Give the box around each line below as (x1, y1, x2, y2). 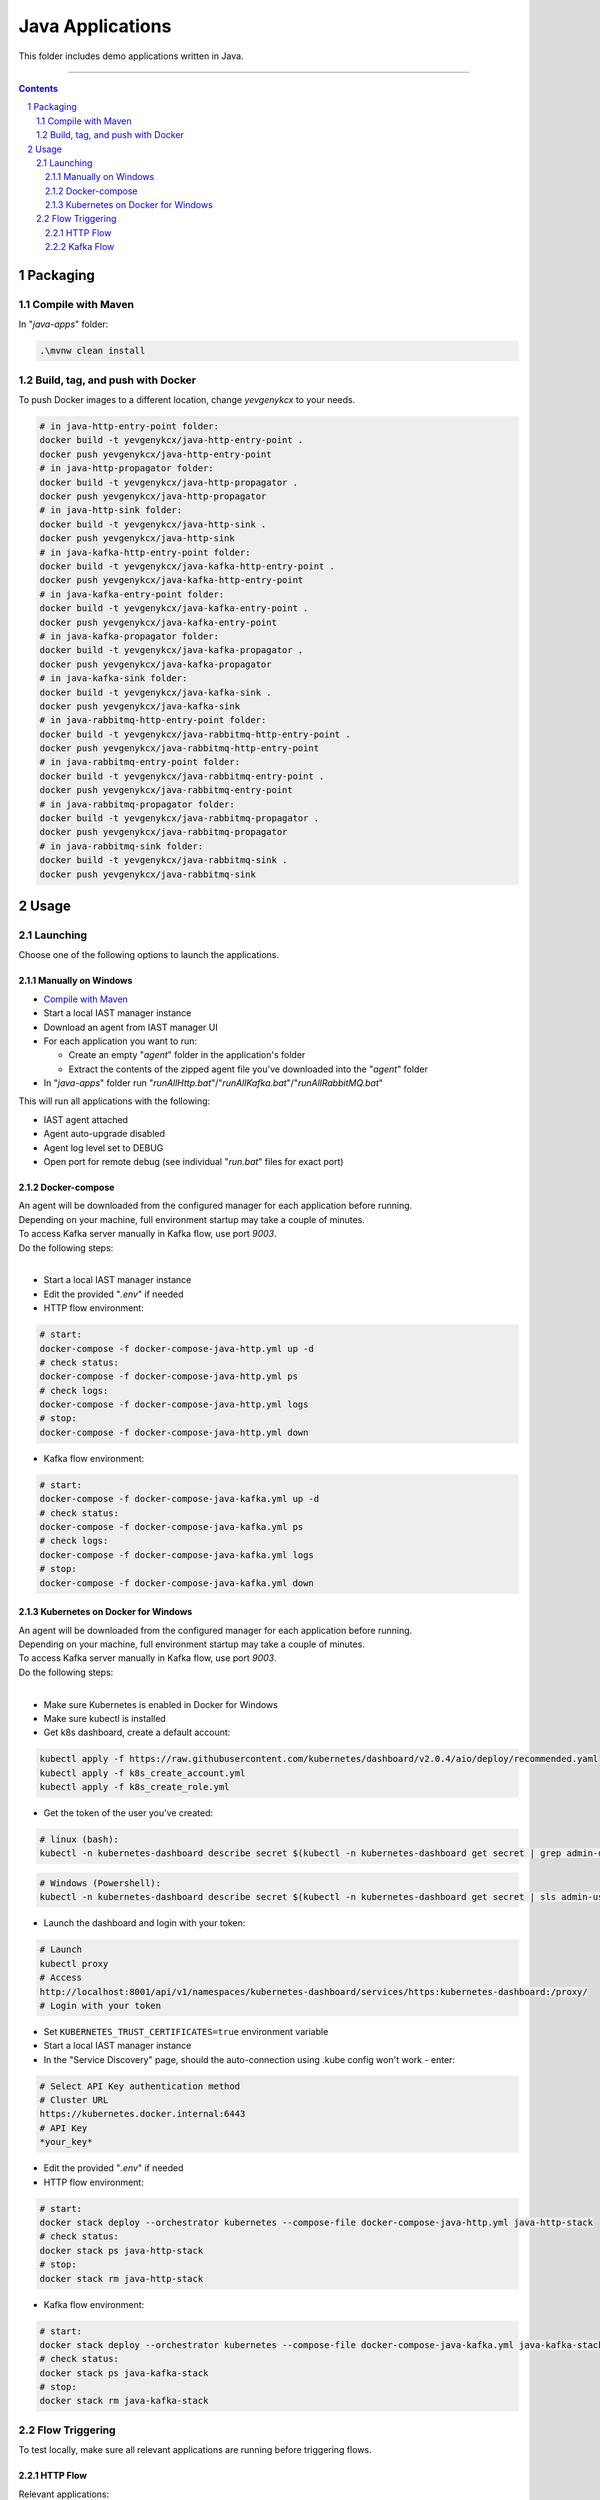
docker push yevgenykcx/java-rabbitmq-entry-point (39, 785, 294, 796)
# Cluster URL (39, 2095, 109, 2106)
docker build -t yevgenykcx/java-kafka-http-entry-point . (39, 561, 335, 572)
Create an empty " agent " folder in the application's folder (68, 1049, 306, 1061)
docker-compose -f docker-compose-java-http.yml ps (39, 1371, 299, 1382)
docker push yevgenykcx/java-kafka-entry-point (39, 616, 277, 628)
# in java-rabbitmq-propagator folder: (39, 798, 235, 810)
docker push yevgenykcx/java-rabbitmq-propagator (39, 826, 288, 838)
